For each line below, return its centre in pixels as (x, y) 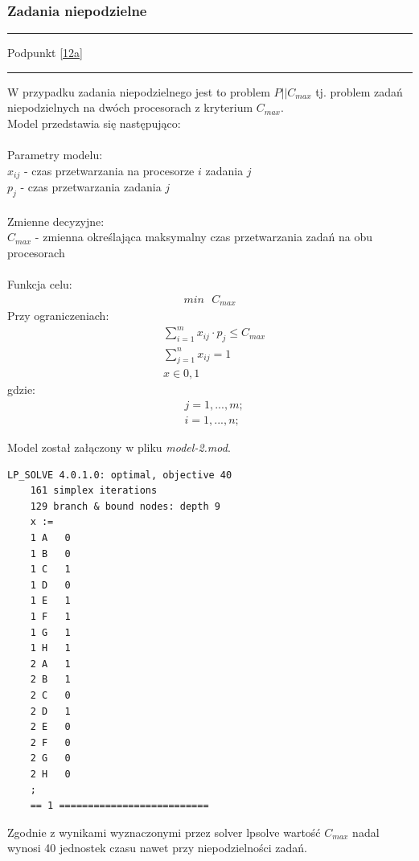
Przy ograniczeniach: (58, 316)
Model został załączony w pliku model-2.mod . (119, 447)
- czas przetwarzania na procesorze (109, 170)
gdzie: (21, 389)
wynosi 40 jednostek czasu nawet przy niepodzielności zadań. (157, 848)
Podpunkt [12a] (45, 53)
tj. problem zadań (359, 91)
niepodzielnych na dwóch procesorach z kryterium (130, 107)
